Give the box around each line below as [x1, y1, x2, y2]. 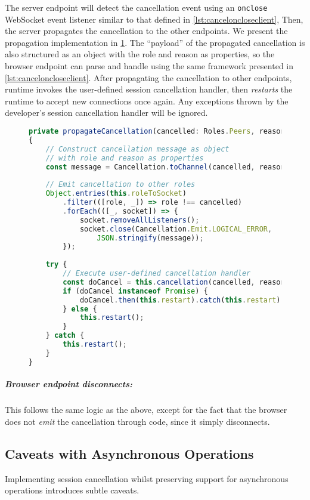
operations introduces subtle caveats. [5, 484, 139, 496]
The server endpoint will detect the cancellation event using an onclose [5, 1, 268, 13]
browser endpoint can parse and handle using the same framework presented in [5, 60, 294, 72]
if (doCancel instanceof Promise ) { [63, 286, 208, 295]
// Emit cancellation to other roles [45, 180, 196, 189]
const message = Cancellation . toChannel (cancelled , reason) [45, 162, 289, 171]
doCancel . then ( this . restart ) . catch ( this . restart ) [79, 295, 281, 304]
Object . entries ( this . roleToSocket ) [45, 189, 187, 198]
